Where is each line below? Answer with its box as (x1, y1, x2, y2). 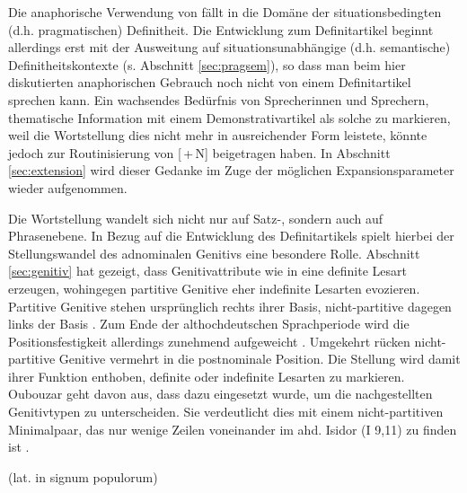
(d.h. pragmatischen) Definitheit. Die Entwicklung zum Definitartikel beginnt (8, 20, 434, 39)
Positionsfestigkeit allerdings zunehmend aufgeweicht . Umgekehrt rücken (8, 331, 410, 350)
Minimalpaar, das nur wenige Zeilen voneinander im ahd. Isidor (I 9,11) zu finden (8, 419, 457, 438)
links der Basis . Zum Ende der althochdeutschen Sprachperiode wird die (8, 314, 410, 333)
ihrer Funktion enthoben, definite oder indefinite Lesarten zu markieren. (8, 366, 405, 385)
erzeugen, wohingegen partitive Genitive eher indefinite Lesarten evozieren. (8, 278, 420, 297)
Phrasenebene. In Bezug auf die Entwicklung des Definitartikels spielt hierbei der (8, 226, 454, 245)
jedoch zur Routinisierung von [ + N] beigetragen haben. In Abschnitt (8, 143, 391, 162)
